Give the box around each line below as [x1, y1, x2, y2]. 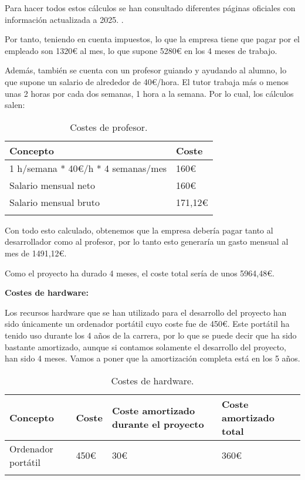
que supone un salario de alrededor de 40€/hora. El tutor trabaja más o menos [5, 75, 289, 87]
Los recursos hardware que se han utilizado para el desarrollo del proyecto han [5, 306, 287, 318]
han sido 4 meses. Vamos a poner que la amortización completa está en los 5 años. [5, 352, 300, 364]
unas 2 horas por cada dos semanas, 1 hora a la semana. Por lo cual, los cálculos [5, 87, 294, 99]
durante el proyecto [111, 417, 204, 431]
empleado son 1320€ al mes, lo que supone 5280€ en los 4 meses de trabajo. [5, 44, 277, 56]
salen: [5, 99, 25, 111]
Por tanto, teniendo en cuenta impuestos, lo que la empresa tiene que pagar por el [5, 33, 300, 45]
